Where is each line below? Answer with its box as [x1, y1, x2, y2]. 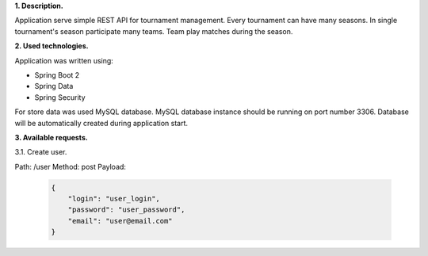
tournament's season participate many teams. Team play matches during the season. [14, 26, 293, 36]
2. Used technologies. [14, 41, 89, 51]
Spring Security [34, 92, 86, 102]
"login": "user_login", [67, 194, 160, 204]
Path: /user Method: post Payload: [14, 162, 127, 171]
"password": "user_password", [67, 205, 185, 214]
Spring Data [34, 82, 74, 91]
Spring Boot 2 [34, 70, 80, 79]
